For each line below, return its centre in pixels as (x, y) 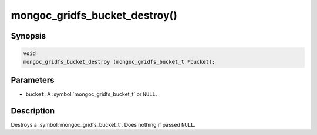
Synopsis (28, 36)
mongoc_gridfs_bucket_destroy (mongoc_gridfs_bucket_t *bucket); (119, 62)
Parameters (33, 80)
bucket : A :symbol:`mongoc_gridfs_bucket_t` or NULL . (91, 94)
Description (33, 111)
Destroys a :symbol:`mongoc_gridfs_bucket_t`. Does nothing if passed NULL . (103, 124)
